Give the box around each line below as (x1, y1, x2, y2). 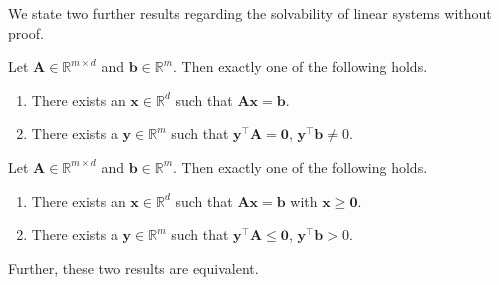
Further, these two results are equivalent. (8, 257, 259, 278)
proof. (8, 22, 44, 43)
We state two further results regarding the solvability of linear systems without (8, 3, 492, 23)
